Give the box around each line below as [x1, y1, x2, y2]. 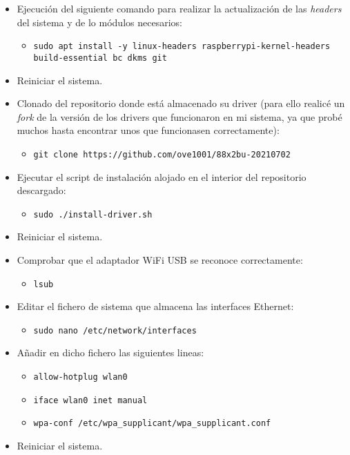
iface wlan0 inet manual [33, 395, 148, 405]
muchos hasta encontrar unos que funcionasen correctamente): [17, 123, 280, 137]
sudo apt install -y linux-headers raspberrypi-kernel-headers [33, 41, 331, 52]
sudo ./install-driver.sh [33, 209, 153, 220]
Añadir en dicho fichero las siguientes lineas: [17, 345, 204, 360]
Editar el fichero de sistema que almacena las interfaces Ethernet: [17, 299, 294, 313]
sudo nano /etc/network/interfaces [33, 325, 197, 336]
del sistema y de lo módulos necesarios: [17, 14, 182, 29]
